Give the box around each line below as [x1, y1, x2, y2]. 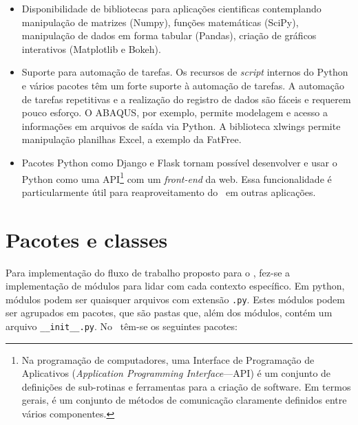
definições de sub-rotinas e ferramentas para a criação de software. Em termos [21, 379, 351, 393]
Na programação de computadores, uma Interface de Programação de [21, 352, 315, 367]
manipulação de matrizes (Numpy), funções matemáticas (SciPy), [21, 14, 299, 29]
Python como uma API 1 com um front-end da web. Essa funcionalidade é [21, 169, 332, 186]
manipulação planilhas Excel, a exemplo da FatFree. [21, 132, 242, 146]
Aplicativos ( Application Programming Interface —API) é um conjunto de [21, 366, 331, 380]
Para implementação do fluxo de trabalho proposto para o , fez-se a [6, 265, 291, 279]
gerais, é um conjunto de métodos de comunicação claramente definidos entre [21, 393, 347, 407]
